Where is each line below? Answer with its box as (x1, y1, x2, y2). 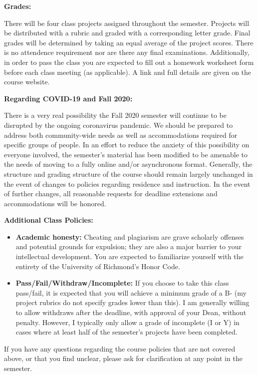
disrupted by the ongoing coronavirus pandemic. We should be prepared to (4, 119, 233, 130)
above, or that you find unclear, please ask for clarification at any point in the (4, 353, 243, 364)
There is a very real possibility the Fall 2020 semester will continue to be (4, 110, 227, 120)
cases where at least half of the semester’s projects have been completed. (15, 327, 238, 337)
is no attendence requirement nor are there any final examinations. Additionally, (4, 47, 250, 57)
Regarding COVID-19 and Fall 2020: (4, 93, 133, 103)
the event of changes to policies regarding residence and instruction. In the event (4, 178, 251, 189)
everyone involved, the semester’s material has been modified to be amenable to (4, 149, 248, 159)
